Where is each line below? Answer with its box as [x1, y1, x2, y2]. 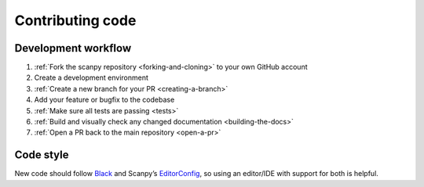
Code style [14, 149, 69, 162]
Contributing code [14, 12, 137, 29]
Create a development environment [34, 73, 149, 82]
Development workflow [14, 41, 132, 55]
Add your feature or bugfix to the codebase [34, 95, 175, 105]
